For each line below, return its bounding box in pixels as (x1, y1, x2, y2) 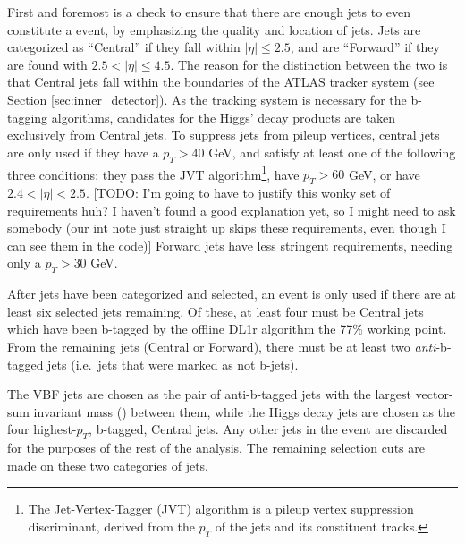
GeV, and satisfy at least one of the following (208, 142, 456, 161)
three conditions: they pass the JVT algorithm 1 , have (7, 162, 300, 183)
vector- (415, 385, 453, 404)
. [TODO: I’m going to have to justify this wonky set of (85, 183, 391, 201)
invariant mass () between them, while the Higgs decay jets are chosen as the (33, 402, 456, 421)
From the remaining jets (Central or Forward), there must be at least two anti (7, 336, 436, 355)
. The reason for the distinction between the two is (170, 55, 448, 73)
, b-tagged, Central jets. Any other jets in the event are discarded (89, 420, 448, 438)
